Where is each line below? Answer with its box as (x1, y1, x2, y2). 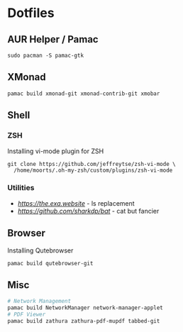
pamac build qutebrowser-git (7, 260, 94, 267)
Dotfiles (7, 5, 55, 21)
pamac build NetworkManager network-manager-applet (7, 304, 163, 311)
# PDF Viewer (7, 311, 46, 319)
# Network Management (7, 298, 72, 305)
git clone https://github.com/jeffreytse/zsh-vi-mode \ (7, 160, 176, 167)
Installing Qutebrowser (7, 246, 74, 255)
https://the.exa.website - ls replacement (17, 199, 135, 207)
